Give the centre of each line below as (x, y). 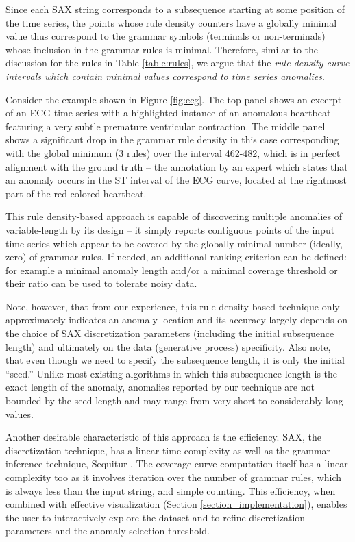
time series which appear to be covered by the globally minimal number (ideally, (174, 243)
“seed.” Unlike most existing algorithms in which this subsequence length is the (172, 373)
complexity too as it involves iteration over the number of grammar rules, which (174, 477)
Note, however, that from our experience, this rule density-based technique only (173, 306)
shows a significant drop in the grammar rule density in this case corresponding (172, 139)
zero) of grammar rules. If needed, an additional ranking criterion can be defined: (176, 257)
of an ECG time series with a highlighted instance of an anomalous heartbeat (168, 113)
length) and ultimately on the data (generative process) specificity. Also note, (168, 346)
